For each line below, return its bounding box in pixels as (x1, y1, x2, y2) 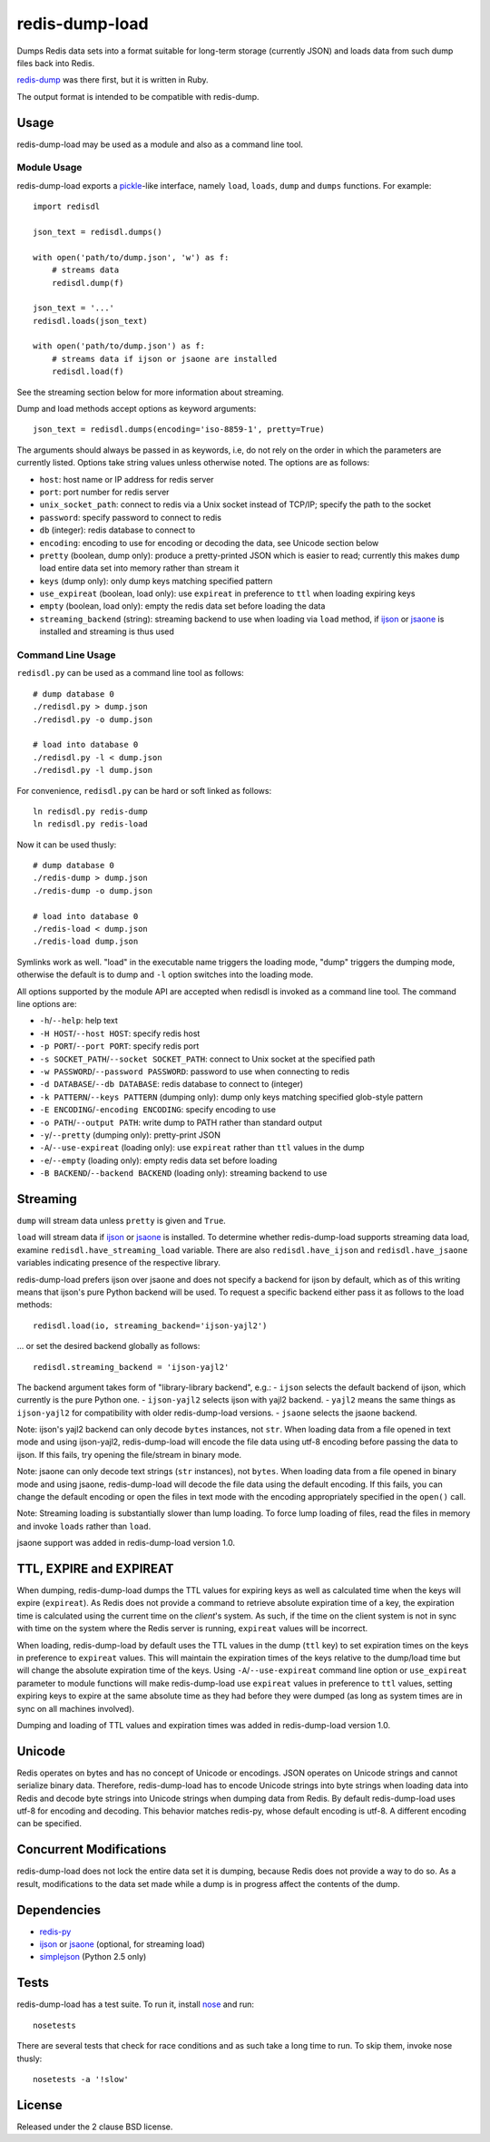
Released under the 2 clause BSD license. (16, 2121, 173, 2132)
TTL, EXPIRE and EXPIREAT (16, 1561, 174, 1576)
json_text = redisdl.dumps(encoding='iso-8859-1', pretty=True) (33, 425, 326, 435)
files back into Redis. (16, 57, 95, 68)
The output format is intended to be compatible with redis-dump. (16, 91, 260, 102)
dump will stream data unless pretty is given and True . (16, 1215, 226, 1226)
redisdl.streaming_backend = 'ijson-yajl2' (33, 1362, 230, 1372)
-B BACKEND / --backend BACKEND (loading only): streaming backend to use (39, 1168, 328, 1179)
